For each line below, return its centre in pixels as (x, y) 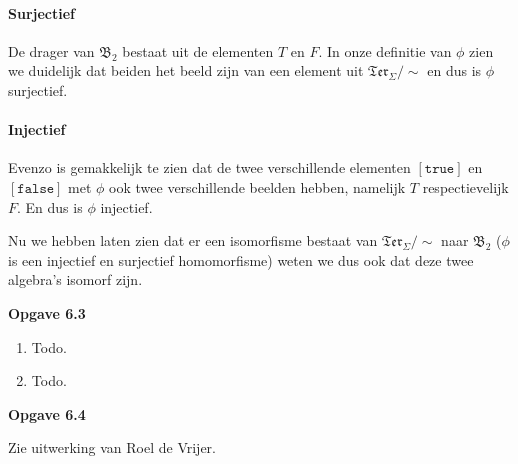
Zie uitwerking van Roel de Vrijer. (112, 447)
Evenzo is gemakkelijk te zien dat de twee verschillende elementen (209, 167)
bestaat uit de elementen (198, 50)
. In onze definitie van (385, 50)
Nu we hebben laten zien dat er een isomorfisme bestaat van (193, 240)
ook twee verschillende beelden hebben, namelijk (257, 186)
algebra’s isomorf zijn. (75, 279)
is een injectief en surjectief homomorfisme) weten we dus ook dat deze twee (241, 259)
